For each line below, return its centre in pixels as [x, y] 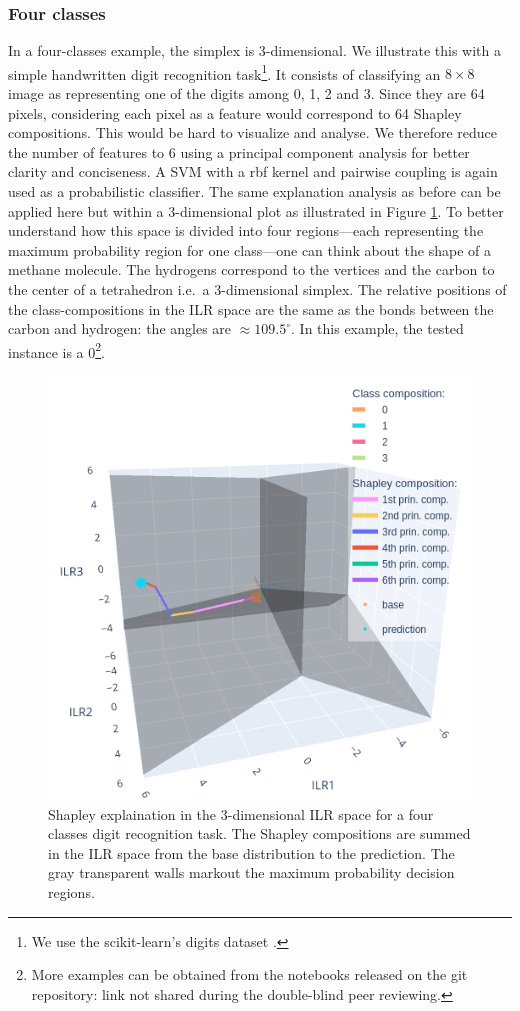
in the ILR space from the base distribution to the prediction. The [251, 852]
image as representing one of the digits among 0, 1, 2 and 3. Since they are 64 [246, 93]
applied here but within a [86, 210]
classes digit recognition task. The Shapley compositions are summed [259, 833]
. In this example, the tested [377, 328]
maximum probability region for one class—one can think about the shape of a [249, 249]
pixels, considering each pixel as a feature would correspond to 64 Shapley [235, 112]
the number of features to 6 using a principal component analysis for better [239, 151]
